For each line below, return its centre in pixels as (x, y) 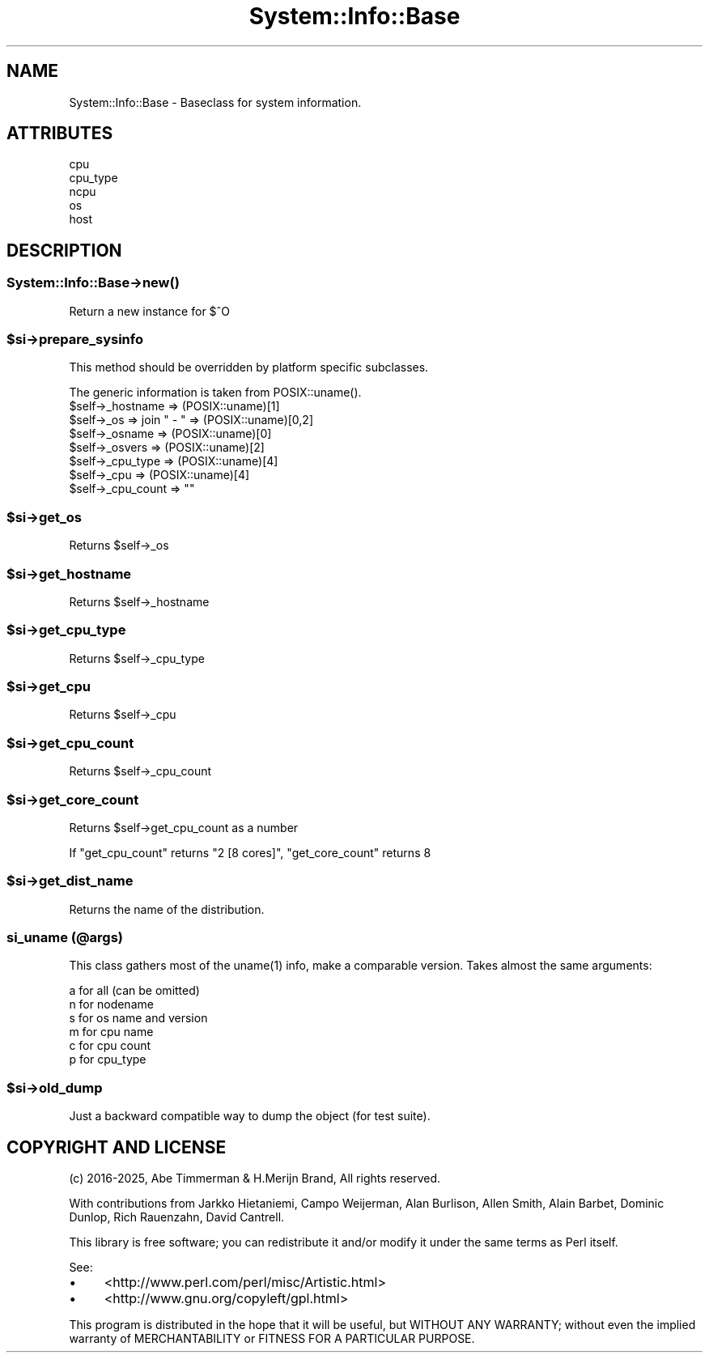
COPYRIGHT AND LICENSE (117, 1147)
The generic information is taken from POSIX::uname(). (215, 393)
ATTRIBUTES (60, 134)
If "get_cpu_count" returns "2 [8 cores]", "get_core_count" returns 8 (250, 852)
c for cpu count (110, 1046)
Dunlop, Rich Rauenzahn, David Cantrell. (177, 1217)
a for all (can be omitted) (134, 991)
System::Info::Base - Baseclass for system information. (215, 102)
